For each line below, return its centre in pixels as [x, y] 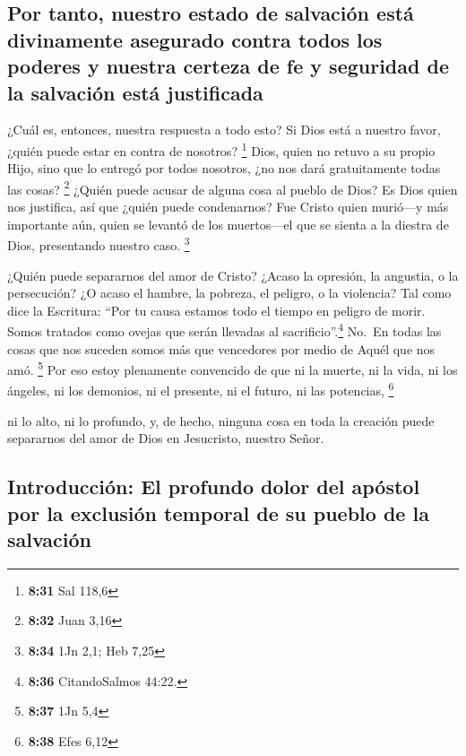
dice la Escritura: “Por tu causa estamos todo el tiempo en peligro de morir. [216, 310]
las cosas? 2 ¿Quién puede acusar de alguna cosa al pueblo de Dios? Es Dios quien [233, 187]
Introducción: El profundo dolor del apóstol [214, 487]
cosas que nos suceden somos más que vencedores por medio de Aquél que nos [221, 348]
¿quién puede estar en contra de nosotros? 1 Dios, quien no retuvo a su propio [221, 149]
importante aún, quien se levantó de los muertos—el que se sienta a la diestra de [228, 224]
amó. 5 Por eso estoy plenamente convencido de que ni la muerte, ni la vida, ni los [233, 368]
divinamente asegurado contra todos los [195, 39]
